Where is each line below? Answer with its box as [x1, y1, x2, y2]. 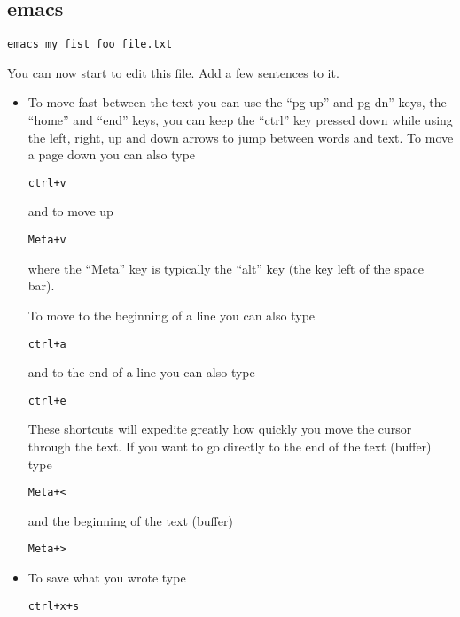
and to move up [27, 202, 113, 220]
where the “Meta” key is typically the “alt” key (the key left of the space [27, 258, 424, 277]
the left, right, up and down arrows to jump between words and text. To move [27, 127, 454, 146]
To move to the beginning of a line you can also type [27, 305, 316, 324]
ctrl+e [27, 394, 66, 407]
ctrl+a [27, 337, 66, 351]
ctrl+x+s [27, 599, 80, 613]
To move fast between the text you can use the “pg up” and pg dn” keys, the [27, 93, 447, 112]
